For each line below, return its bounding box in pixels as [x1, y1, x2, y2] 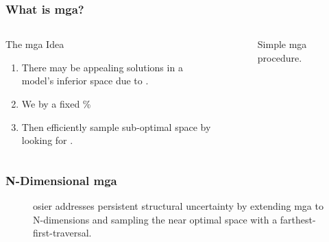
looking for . [21, 133, 73, 147]
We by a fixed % [21, 97, 91, 110]
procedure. [257, 50, 302, 64]
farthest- [280, 212, 316, 226]
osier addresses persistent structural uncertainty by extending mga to [33, 199, 324, 213]
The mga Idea [5, 37, 64, 51]
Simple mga [257, 37, 307, 51]
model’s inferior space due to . [21, 73, 149, 88]
